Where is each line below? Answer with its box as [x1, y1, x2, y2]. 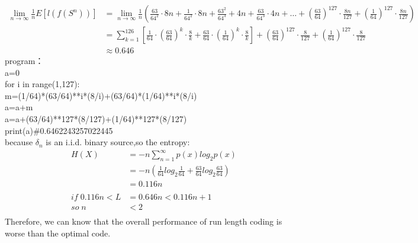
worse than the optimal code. [5, 226, 111, 239]
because [5, 136, 33, 148]
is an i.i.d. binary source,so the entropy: [46, 136, 190, 148]
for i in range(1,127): [5, 78, 80, 90]
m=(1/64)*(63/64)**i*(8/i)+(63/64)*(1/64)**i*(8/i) [5, 89, 197, 101]
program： [5, 55, 44, 67]
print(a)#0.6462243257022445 [5, 124, 113, 136]
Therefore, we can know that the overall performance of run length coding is [5, 215, 282, 228]
